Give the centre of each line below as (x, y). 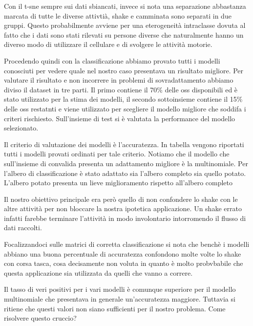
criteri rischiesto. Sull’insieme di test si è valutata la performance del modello (120, 118)
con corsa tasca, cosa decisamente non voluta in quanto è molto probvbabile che (124, 263)
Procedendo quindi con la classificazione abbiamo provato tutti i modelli (112, 60)
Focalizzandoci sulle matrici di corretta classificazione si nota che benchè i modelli (127, 244)
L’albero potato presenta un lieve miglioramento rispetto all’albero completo (118, 183)
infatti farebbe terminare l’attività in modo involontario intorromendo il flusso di (125, 218)
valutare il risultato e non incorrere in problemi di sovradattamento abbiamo (119, 80)
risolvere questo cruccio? (40, 318)
